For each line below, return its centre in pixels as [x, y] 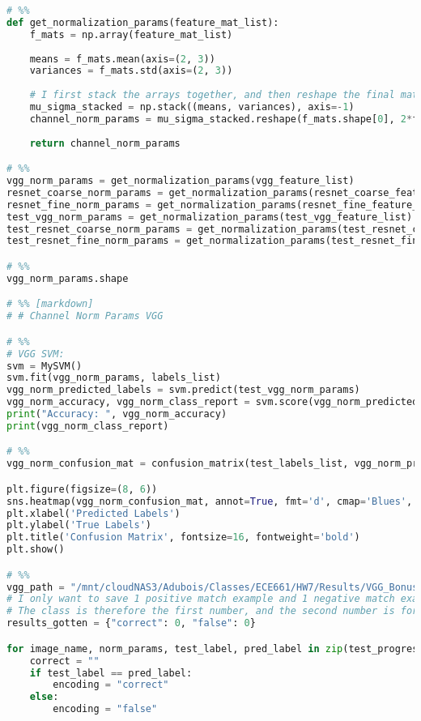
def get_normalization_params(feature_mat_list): [143, 22]
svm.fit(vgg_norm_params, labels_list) [114, 378]
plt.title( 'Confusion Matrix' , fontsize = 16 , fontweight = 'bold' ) [183, 538]
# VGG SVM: [36, 354]
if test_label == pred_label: [111, 673]
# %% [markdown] [50, 304]
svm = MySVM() [45, 366]
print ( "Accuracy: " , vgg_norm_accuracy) [117, 414]
